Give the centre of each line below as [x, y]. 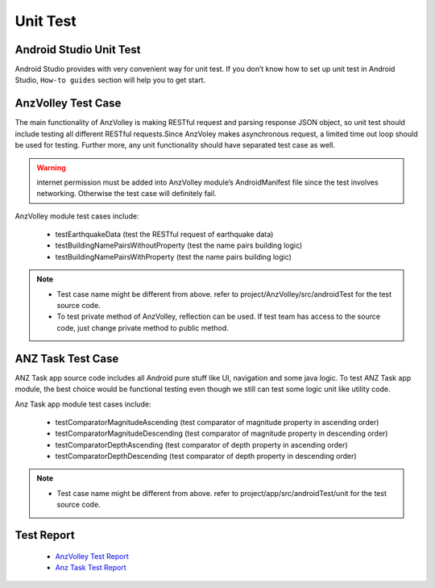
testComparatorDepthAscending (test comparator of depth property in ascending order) [201, 444]
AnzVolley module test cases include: [77, 216]
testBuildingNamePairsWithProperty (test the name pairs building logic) [173, 256]
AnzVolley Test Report [92, 556]
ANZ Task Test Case [67, 359]
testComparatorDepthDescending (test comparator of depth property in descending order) [206, 457]
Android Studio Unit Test [78, 50]
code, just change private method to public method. [143, 327]
